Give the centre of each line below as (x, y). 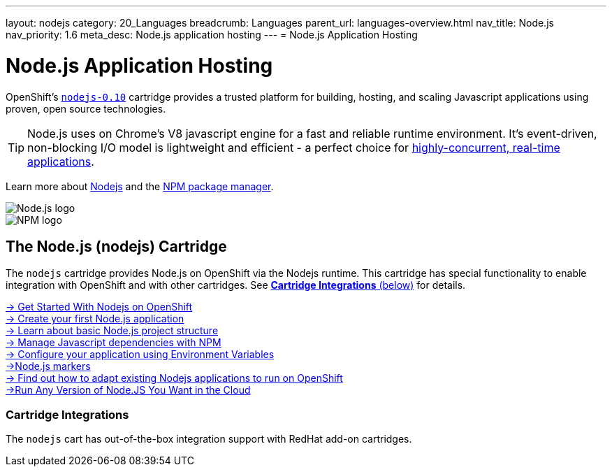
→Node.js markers (48, 366)
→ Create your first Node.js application (95, 319)
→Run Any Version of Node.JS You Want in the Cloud (128, 390)
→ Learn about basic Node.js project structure (112, 331)
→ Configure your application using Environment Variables (140, 355)
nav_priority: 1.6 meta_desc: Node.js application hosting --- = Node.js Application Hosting (212, 35)
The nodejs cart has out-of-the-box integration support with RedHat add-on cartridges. (209, 439)
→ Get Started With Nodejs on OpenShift (99, 307)
